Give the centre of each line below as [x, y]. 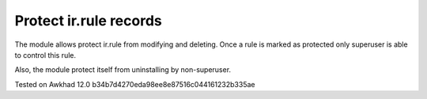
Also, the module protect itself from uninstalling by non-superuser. [123, 70]
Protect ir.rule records [88, 21]
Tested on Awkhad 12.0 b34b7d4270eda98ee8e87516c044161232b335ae [135, 84]
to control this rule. [45, 55]
